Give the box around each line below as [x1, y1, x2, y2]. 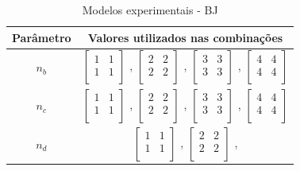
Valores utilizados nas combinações [87, 29, 283, 45]
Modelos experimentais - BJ [82, 2, 218, 17]
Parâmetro [12, 29, 71, 45]
